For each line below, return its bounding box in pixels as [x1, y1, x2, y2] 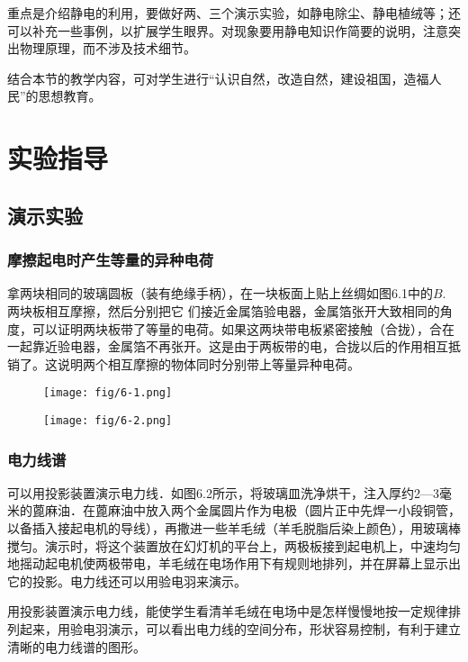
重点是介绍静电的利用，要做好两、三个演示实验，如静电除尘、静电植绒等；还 [7, 4, 461, 22]
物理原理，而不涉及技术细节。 [19, 39, 196, 58]
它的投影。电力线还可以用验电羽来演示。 [7, 571, 247, 590]
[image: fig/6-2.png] [43, 413, 173, 427]
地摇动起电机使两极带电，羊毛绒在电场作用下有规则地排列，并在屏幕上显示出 [7, 554, 461, 573]
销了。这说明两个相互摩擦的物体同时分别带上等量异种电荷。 [7, 354, 360, 373]
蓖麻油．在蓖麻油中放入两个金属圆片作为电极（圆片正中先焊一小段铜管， [31, 501, 461, 520]
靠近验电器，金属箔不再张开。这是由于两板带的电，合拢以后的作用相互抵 [31, 337, 461, 356]
